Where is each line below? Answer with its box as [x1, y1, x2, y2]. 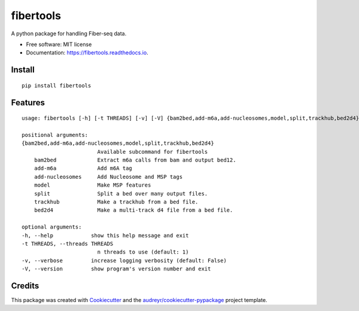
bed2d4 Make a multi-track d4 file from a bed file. [34, 207, 233, 214]
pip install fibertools [22, 82, 92, 89]
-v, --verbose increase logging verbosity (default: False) [22, 257, 227, 264]
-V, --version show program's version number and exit [22, 266, 211, 272]
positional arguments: [22, 132, 89, 138]
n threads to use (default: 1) [97, 249, 189, 255]
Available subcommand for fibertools [97, 148, 208, 155]
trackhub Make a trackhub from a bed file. [34, 199, 199, 206]
